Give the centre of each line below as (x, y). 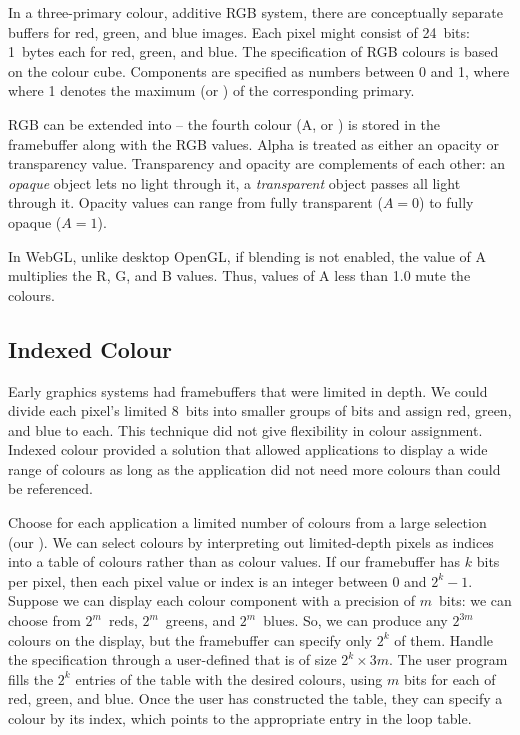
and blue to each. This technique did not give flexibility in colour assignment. (245, 429)
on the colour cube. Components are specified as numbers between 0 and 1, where (259, 70)
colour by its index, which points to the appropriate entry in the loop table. (240, 718)
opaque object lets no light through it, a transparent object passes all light (234, 182)
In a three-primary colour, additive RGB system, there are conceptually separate (255, 12)
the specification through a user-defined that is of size (172, 659)
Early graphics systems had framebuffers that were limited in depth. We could (248, 390)
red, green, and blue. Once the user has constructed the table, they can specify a (255, 698)
